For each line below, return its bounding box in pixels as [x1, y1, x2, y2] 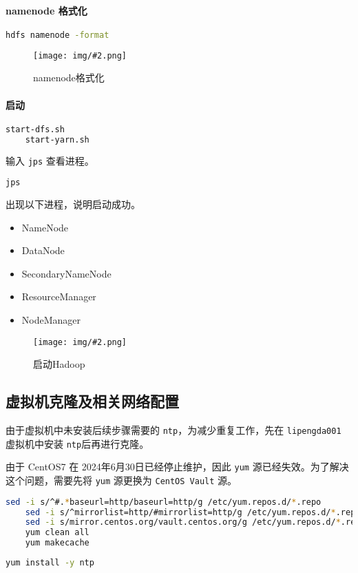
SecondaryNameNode [21, 266, 112, 280]
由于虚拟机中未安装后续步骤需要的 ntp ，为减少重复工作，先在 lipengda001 [6, 423, 341, 437]
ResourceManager [21, 289, 96, 304]
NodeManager [21, 312, 81, 326]
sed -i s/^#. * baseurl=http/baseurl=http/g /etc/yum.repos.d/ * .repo [6, 497, 322, 507]
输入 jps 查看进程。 [6, 154, 94, 168]
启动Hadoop [33, 357, 85, 371]
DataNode [21, 243, 65, 258]
